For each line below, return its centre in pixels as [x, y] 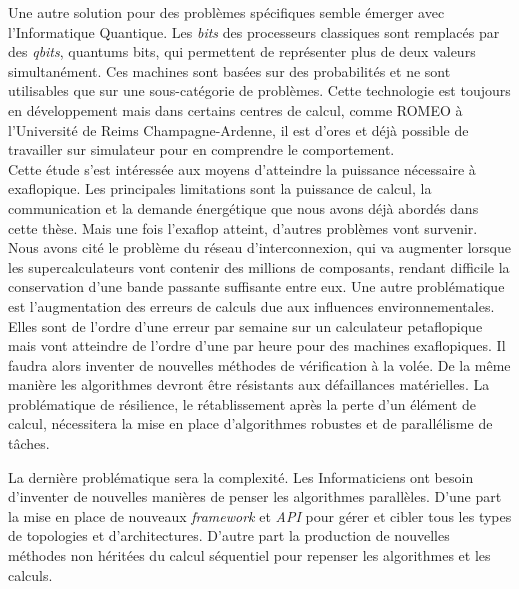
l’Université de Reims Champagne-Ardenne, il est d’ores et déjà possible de [238, 129]
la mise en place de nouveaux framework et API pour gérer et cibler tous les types [260, 515]
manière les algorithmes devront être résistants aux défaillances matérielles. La [249, 384]
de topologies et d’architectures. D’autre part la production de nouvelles [229, 535]
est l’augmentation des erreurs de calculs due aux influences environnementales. [251, 305]
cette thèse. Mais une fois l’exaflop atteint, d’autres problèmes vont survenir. [243, 227]
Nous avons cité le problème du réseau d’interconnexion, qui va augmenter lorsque [259, 247]
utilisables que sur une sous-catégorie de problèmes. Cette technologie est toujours [259, 90]
